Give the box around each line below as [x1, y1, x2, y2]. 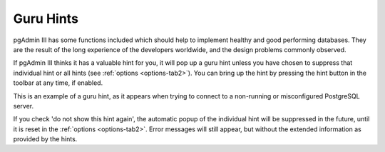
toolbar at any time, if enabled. [13, 78, 103, 87]
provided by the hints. [13, 135, 78, 143]
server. [13, 101, 34, 110]
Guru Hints [13, 11, 78, 26]
